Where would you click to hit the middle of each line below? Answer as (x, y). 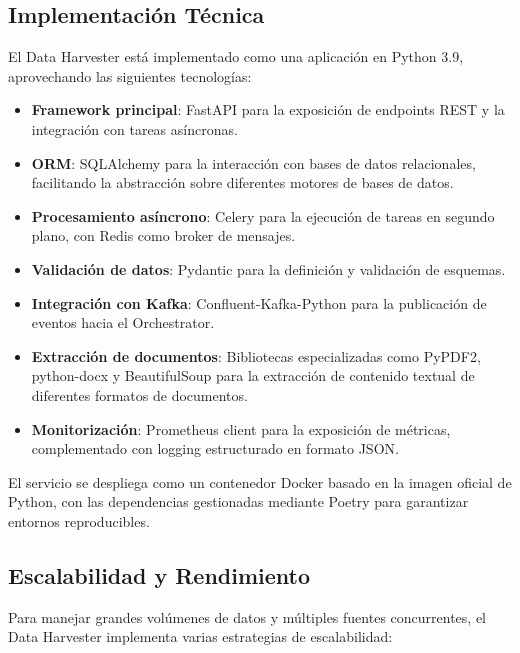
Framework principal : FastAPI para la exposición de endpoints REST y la (268, 109)
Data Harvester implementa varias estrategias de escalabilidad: (200, 636)
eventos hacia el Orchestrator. (123, 322)
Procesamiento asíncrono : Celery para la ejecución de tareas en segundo (263, 215)
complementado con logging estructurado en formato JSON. (215, 448)
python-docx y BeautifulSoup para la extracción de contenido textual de (253, 375)
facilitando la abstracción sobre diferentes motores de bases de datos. (242, 182)
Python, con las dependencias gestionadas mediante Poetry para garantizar (238, 501)
